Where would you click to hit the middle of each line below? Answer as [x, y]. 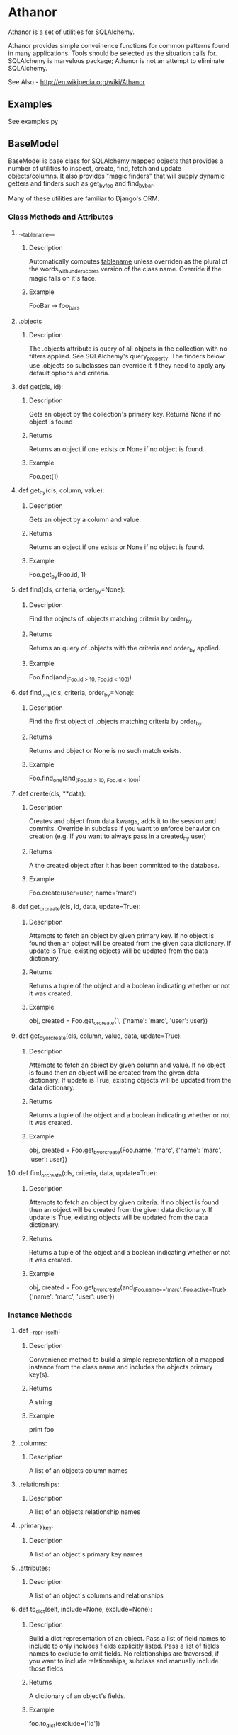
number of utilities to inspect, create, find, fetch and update [95, 168]
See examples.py [33, 121]
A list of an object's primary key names [86, 1554]
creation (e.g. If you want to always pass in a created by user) [118, 837]
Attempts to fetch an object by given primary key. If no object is [121, 935]
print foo [41, 1429]
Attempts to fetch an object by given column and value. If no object [127, 1065]
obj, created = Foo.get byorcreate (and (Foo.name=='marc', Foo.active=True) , [128, 1288]
